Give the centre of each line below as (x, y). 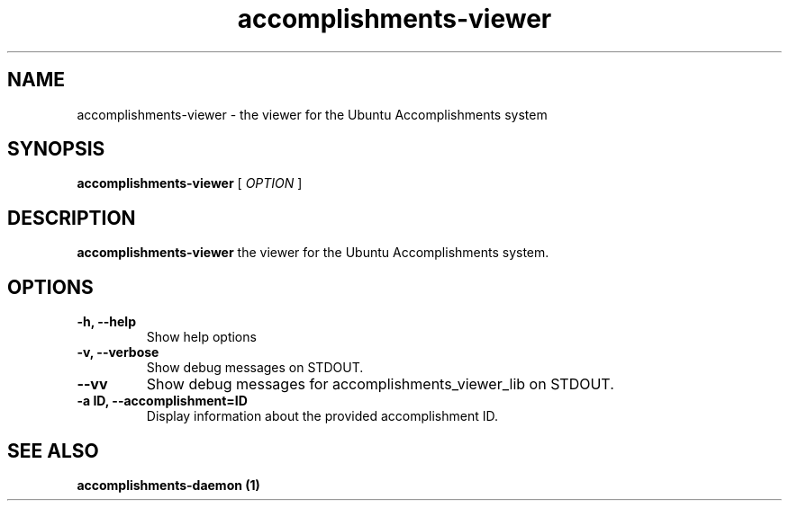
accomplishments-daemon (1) (168, 485)
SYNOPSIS (56, 149)
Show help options (201, 337)
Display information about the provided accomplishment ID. (322, 416)
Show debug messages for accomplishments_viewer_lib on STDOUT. (380, 384)
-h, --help (106, 322)
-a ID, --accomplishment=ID (162, 401)
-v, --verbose (118, 352)
